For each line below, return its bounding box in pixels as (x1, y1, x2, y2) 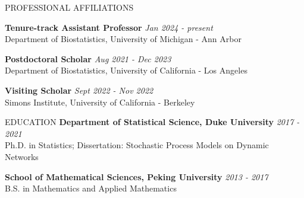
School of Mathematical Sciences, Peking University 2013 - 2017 (5, 170, 268, 183)
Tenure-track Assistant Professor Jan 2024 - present (5, 21, 213, 33)
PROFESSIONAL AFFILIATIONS (5, 1, 134, 13)
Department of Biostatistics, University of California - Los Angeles (5, 64, 247, 76)
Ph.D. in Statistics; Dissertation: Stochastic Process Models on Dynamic (5, 139, 269, 151)
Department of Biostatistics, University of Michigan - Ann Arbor (5, 33, 242, 45)
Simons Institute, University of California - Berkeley (5, 95, 195, 108)
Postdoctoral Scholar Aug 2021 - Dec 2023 (5, 52, 171, 65)
